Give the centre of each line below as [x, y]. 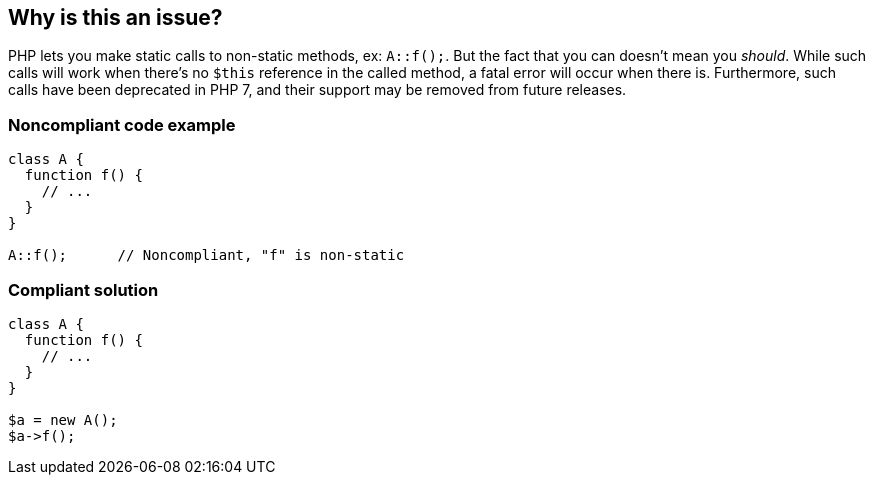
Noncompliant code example [122, 124]
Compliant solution [83, 289]
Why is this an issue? [115, 17]
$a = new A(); [63, 419]
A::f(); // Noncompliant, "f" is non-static [206, 255]
